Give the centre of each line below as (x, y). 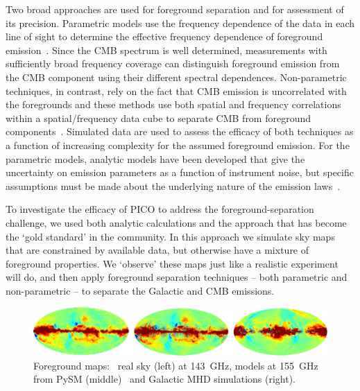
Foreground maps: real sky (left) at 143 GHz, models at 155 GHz (176, 365)
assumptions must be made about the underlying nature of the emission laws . (173, 185)
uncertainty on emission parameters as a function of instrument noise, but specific (180, 172)
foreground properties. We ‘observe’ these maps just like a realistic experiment (172, 263)
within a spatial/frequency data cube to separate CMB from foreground (158, 118)
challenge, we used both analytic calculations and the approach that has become (176, 222)
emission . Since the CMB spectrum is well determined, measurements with (166, 50)
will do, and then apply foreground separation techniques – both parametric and (177, 277)
